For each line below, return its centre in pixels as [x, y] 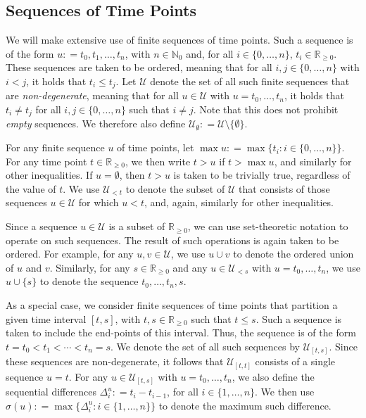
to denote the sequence [89, 281]
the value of [31, 188]
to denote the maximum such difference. [245, 405]
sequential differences [51, 392]
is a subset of [137, 226]
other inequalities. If [49, 175]
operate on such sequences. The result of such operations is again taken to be [172, 240]
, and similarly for [313, 161]
